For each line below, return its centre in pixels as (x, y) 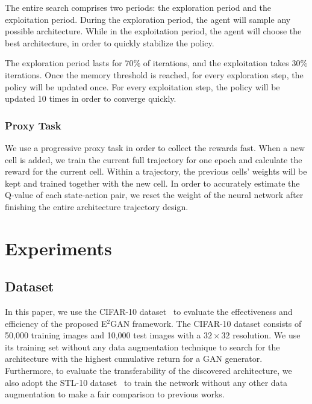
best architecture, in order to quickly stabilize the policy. (110, 42)
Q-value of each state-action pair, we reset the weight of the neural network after (154, 195)
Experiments (58, 248)
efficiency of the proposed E (56, 323)
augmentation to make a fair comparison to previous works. (115, 394)
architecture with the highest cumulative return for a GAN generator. (134, 359)
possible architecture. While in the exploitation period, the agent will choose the (153, 31)
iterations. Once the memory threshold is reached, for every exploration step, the (154, 74)
